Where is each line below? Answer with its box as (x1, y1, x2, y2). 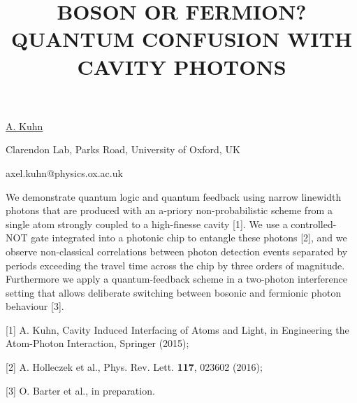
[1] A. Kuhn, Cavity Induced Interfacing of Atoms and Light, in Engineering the (6, 322, 349, 337)
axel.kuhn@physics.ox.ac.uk (6, 165, 123, 180)
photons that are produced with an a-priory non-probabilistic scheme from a (6, 203, 333, 218)
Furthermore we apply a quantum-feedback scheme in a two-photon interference (6, 271, 347, 286)
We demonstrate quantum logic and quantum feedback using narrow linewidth (6, 189, 342, 204)
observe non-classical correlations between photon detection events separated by (6, 243, 348, 258)
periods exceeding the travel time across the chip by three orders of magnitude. (6, 257, 345, 272)
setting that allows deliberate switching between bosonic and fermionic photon (6, 285, 342, 299)
